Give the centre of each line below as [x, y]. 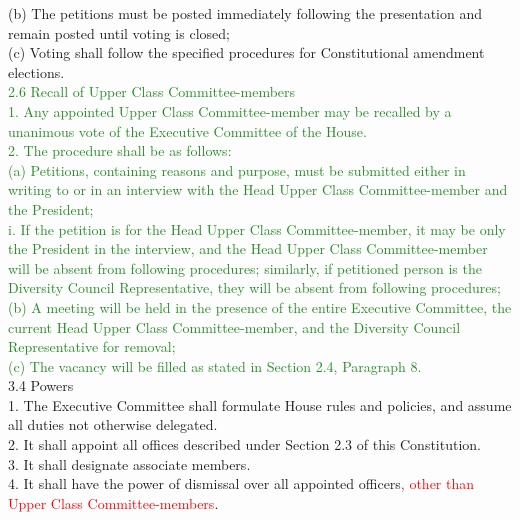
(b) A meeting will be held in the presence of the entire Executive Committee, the [260, 306]
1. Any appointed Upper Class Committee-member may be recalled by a [230, 110]
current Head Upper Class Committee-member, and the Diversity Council [234, 326]
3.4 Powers [41, 385]
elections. [36, 71]
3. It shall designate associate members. [129, 463]
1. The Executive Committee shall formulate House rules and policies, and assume [260, 404]
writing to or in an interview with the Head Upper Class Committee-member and [258, 189]
